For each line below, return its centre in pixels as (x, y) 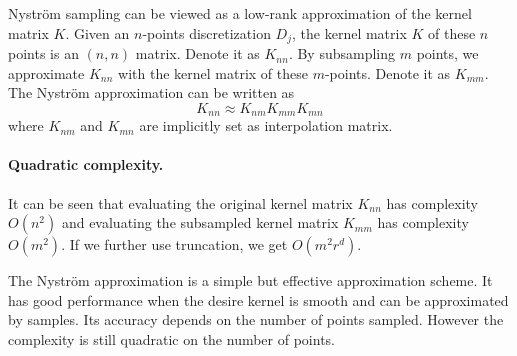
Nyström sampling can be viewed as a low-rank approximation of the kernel (240, 13)
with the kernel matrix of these (213, 72)
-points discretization (206, 32)
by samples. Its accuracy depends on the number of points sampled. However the (256, 319)
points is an (43, 53)
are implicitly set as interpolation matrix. (266, 125)
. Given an (97, 32)
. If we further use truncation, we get (174, 244)
